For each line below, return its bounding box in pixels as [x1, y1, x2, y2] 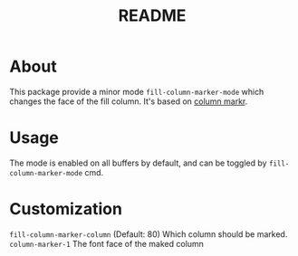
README [118, 5, 187, 26]
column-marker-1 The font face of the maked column [9, 238, 204, 249]
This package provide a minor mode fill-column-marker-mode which [9, 86, 264, 97]
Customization [9, 199, 122, 220]
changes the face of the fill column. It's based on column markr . [9, 96, 248, 107]
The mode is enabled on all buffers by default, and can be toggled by [9, 157, 267, 168]
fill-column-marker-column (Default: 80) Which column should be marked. [9, 228, 288, 240]
